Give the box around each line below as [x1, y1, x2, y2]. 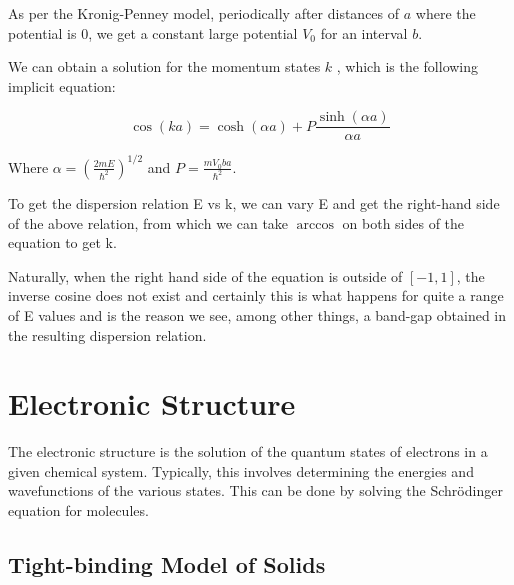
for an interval [320, 22, 408, 43]
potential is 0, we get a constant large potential [8, 22, 298, 43]
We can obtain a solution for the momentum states [8, 56, 321, 77]
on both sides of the [342, 212, 465, 233]
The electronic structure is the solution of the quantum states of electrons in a [8, 441, 488, 462]
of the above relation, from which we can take [8, 212, 289, 233]
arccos [296, 217, 335, 232]
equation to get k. [8, 232, 117, 253]
